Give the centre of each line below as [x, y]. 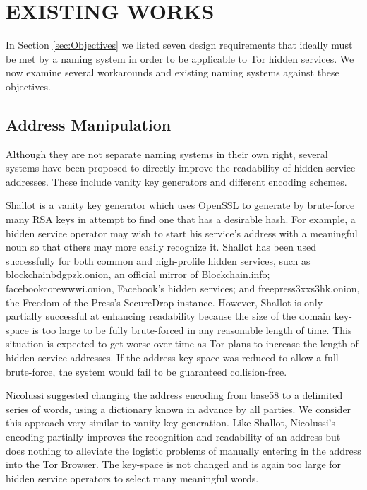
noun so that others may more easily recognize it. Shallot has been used [161, 247]
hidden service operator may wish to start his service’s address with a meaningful [182, 233]
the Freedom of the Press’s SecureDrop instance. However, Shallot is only [164, 302]
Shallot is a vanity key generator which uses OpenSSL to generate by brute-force [180, 205]
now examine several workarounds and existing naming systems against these [173, 72]
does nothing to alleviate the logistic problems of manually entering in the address [183, 450]
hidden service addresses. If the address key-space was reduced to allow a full [172, 358]
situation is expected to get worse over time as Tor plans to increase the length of [182, 343]
